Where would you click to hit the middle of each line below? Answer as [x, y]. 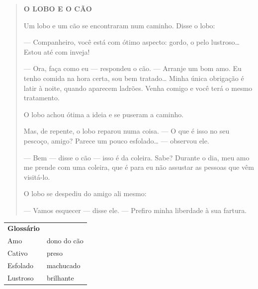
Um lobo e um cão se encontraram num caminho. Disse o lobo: [119, 25]
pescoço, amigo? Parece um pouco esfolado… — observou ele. [116, 140]
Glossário [24, 228]
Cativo [18, 253]
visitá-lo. [37, 177]
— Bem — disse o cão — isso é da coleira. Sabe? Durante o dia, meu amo [136, 157]
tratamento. [42, 98]
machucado [63, 265]
